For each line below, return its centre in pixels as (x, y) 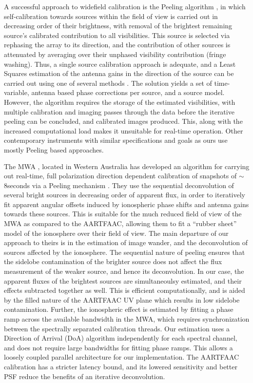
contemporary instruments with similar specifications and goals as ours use (116, 140)
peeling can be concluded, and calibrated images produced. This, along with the (123, 121)
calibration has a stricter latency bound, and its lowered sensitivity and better (121, 366)
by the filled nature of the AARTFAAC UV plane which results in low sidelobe (122, 299)
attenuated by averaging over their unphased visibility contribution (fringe (115, 54)
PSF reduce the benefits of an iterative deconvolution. (85, 376)
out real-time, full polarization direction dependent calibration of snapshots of (120, 176)
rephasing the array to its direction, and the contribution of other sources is (117, 45)
